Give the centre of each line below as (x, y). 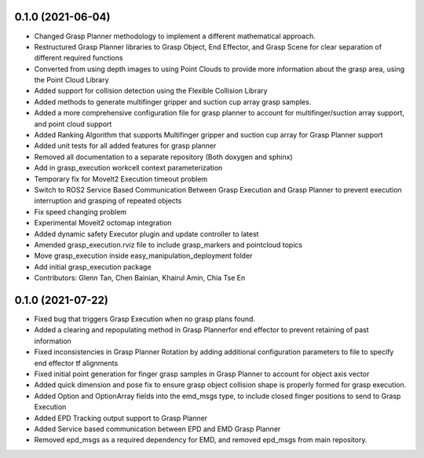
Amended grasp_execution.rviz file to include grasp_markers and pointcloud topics (168, 244)
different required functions (79, 58)
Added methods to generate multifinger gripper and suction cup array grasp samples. (173, 101)
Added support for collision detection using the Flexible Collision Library (151, 91)
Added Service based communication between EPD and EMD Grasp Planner (157, 429)
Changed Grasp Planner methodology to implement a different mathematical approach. (175, 36)
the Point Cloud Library (71, 80)
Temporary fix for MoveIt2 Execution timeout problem (121, 179)
